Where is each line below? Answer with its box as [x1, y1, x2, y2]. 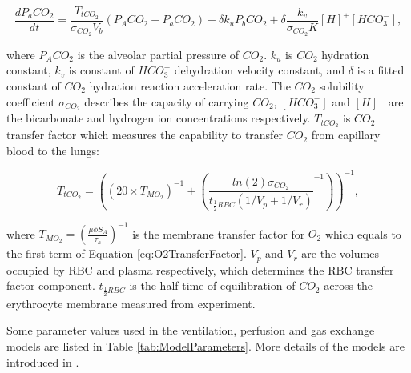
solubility [319, 77, 365, 94]
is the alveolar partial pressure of [77, 46, 240, 62]
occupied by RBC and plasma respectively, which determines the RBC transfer [6, 261, 394, 278]
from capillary [311, 126, 381, 143]
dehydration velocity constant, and [174, 62, 345, 78]
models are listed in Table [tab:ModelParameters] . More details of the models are [6, 337, 405, 354]
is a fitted [357, 62, 405, 78]
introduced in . [6, 353, 79, 370]
